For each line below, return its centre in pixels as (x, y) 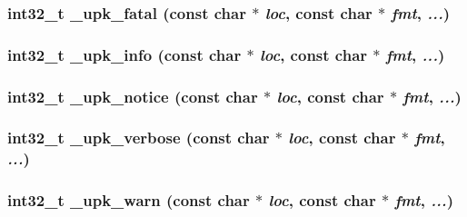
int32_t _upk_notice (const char (133, 96)
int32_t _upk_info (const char (124, 54)
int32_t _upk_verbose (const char (139, 138)
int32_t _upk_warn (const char (129, 200)
